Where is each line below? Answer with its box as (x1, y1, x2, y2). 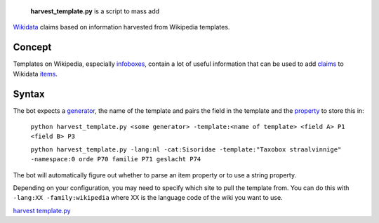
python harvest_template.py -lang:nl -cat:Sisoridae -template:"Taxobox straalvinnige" (30, 145, 342, 154)
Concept (13, 41, 52, 53)
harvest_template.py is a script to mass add (30, 7, 160, 15)
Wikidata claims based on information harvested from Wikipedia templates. (13, 23, 230, 32)
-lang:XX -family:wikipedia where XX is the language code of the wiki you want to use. (13, 194, 284, 202)
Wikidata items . (13, 69, 58, 78)
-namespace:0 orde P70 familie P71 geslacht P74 (30, 155, 201, 163)
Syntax (13, 88, 45, 100)
